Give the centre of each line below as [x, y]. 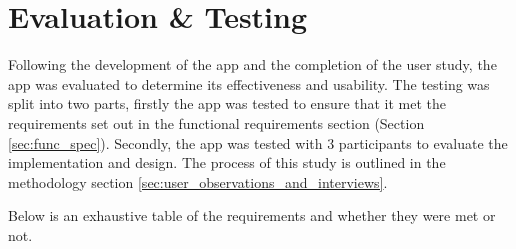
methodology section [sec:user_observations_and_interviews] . [198, 181]
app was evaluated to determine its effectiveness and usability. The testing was [249, 83]
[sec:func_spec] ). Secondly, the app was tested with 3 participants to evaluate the [258, 142]
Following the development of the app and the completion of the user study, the [252, 64]
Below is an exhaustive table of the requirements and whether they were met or [252, 215]
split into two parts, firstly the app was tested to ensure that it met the [227, 103]
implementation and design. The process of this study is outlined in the [227, 162]
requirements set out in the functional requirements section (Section [216, 122]
